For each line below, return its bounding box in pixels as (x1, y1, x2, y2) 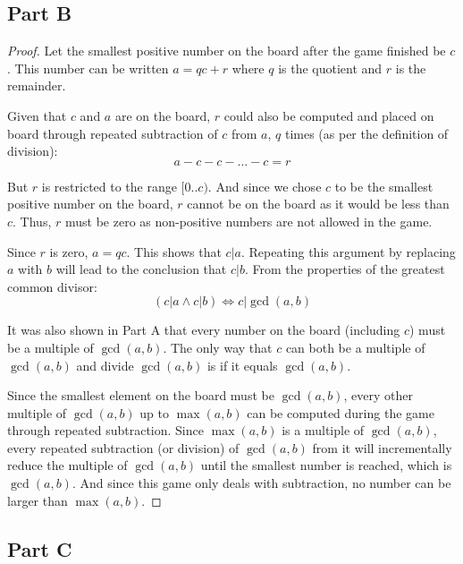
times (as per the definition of (284, 124, 449, 142)
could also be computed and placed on (223, 106, 434, 124)
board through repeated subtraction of (7, 124, 218, 142)
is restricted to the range (41, 176, 177, 195)
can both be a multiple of (285, 338, 425, 356)
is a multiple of (282, 421, 365, 440)
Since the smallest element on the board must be (7, 386, 274, 405)
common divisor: (7, 277, 97, 295)
